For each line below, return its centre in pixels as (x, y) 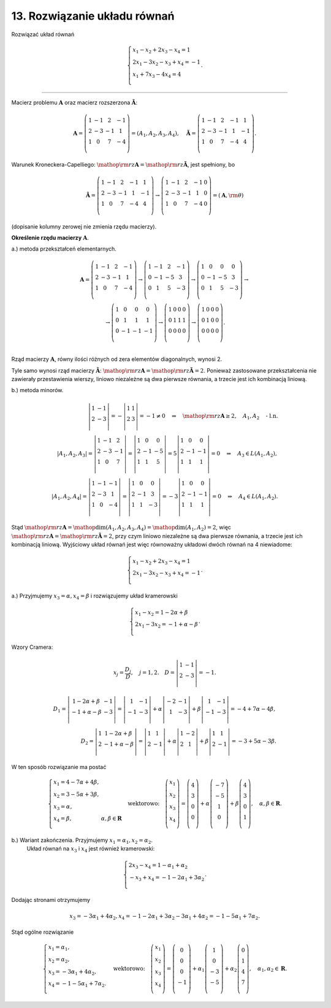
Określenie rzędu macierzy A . (50, 237)
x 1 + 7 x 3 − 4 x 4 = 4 (157, 75)
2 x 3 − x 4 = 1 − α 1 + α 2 (158, 866)
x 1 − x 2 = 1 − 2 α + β (162, 613)
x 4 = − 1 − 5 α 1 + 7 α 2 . (77, 985)
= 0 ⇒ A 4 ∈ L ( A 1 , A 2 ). (245, 497)
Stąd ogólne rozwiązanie (43, 932)
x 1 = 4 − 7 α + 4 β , (76, 783)
